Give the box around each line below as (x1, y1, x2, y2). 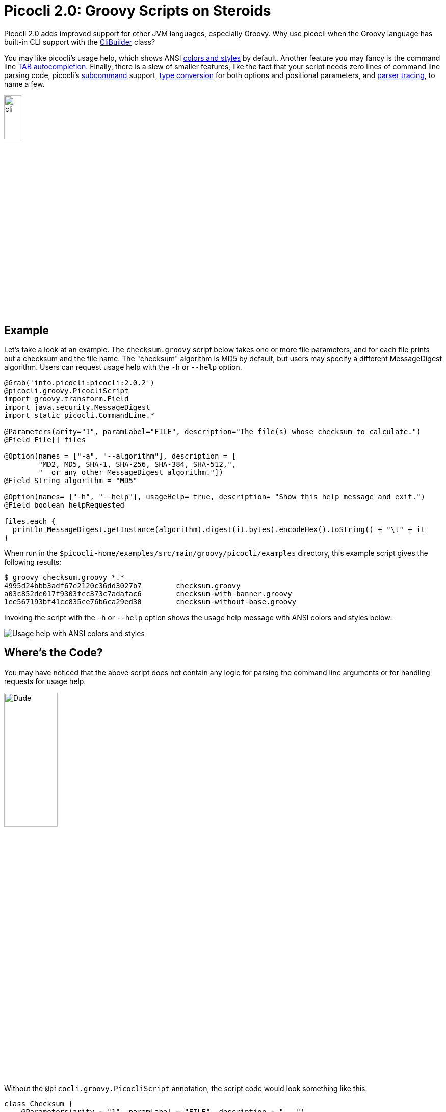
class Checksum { (4, 1100, 73, 1108)
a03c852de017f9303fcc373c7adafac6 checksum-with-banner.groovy (4, 589, 292, 598)
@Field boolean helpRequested (4, 500, 125, 509)
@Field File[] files (4, 435, 86, 444)
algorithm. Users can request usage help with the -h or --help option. (4, 362, 242, 371)
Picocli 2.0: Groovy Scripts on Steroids (4, 2, 271, 19)
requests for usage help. (4, 676, 86, 686)
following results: (4, 557, 62, 566)
